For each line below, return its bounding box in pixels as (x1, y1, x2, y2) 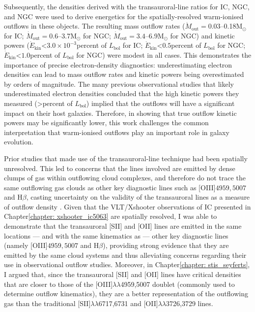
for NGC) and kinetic (170, 30, 235, 40)
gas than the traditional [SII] (4, 298, 91, 308)
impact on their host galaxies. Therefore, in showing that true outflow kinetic (4, 107, 237, 118)
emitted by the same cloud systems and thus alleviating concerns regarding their (4, 249, 247, 260)
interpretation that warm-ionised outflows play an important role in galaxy (4, 127, 229, 137)
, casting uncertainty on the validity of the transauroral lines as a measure (26, 192, 250, 202)
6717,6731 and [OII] (98, 298, 158, 308)
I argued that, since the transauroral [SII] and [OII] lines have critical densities (4, 269, 241, 279)
